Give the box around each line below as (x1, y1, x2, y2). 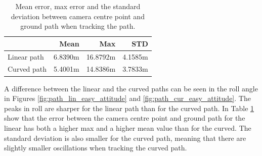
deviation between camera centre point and (11, 11, 145, 21)
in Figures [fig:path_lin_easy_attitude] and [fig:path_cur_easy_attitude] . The (4, 93, 251, 103)
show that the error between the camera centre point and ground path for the (4, 113, 245, 123)
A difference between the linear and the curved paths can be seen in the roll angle (4, 83, 258, 93)
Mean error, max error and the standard (15, 1, 141, 11)
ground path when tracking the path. (20, 21, 136, 31)
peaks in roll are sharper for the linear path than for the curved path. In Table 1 (4, 102, 254, 113)
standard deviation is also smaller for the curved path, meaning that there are (4, 132, 246, 143)
